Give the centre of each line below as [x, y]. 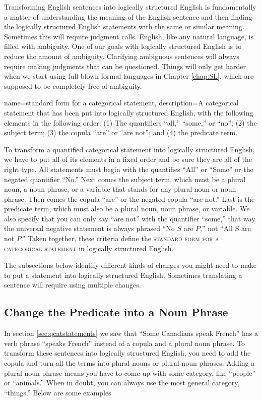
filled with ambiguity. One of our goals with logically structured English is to [123, 46]
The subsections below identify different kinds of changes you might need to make [130, 265]
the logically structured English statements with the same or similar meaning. [124, 26]
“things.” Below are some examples [58, 392]
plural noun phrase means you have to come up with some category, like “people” [130, 373]
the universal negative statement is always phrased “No [89, 228]
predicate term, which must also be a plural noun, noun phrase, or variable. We [127, 209]
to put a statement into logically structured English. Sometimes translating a [123, 275]
